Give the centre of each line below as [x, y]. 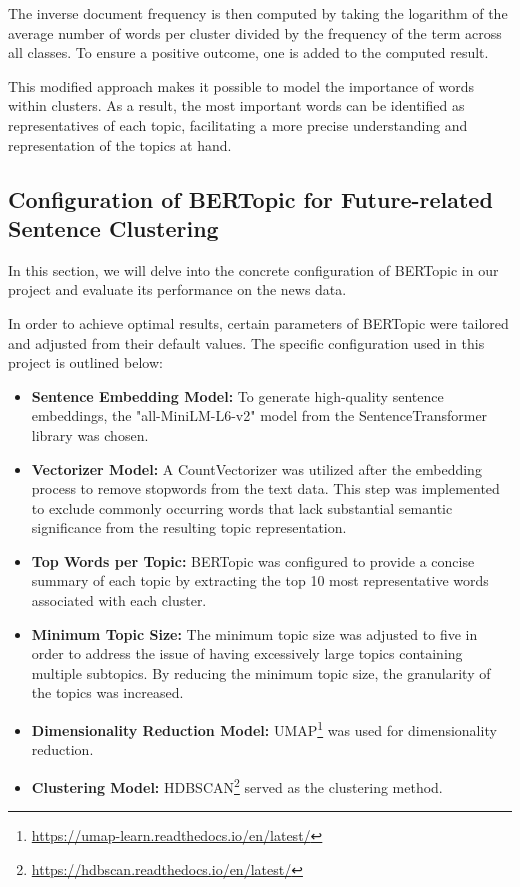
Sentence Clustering [113, 227]
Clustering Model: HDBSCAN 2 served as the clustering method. [237, 785]
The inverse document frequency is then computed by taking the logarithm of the [258, 13]
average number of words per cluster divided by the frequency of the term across [255, 32]
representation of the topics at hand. [120, 144]
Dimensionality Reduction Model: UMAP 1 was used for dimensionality [264, 728]
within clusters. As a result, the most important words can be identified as [236, 105]
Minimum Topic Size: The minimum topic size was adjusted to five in [254, 633]
